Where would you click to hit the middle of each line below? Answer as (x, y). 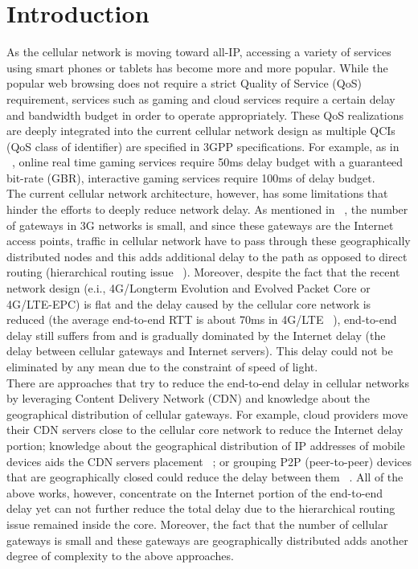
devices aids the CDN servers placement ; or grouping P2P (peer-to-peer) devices (209, 461)
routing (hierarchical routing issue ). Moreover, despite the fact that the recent (203, 272)
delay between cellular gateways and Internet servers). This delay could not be (200, 351)
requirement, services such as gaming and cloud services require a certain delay (201, 98)
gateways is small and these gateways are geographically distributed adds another (207, 540)
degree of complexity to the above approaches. (120, 556)
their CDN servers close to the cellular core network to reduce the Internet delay (205, 430)
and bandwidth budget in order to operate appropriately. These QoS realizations (205, 115)
